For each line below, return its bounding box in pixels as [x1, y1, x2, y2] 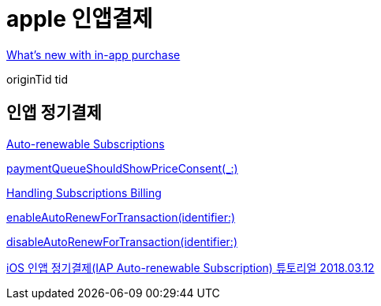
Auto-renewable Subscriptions [6, 136, 165, 151]
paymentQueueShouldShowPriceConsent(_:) [6, 161, 238, 175]
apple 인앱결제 [6, 6, 153, 32]
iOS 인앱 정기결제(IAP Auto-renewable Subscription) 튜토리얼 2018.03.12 [6, 260, 375, 274]
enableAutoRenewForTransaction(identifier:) [6, 210, 236, 224]
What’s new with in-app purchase [6, 47, 181, 62]
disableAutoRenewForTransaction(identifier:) [6, 234, 237, 248]
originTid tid [6, 72, 68, 86]
